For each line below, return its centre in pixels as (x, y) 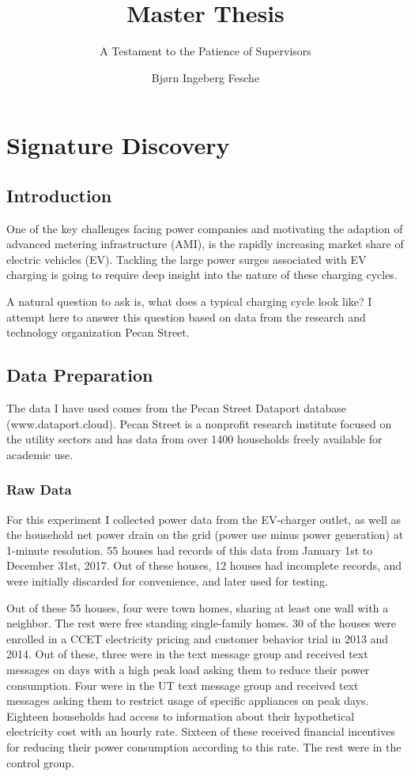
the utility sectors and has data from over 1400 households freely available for (194, 439)
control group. (41, 762)
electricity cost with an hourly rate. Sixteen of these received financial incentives (201, 731)
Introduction (59, 195)
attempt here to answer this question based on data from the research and (186, 316)
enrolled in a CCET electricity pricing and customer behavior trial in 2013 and (198, 638)
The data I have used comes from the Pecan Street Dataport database (177, 408)
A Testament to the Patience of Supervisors (205, 51)
